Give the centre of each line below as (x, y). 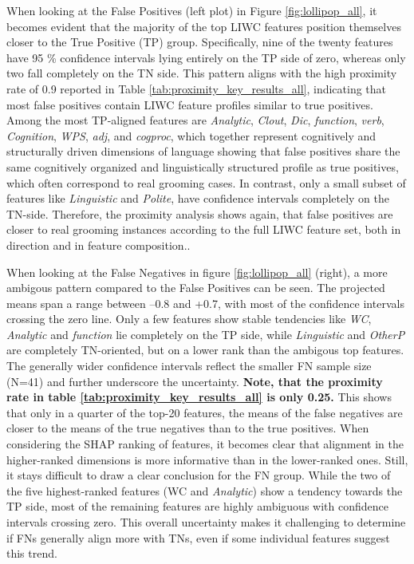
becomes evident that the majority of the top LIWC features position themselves (204, 26)
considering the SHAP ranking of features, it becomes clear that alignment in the (205, 444)
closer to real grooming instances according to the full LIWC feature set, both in (204, 229)
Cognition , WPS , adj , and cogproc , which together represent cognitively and (191, 135)
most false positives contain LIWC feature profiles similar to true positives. (190, 104)
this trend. (32, 553)
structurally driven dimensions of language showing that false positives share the (203, 151)
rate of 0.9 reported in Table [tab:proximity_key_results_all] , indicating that (197, 88)
